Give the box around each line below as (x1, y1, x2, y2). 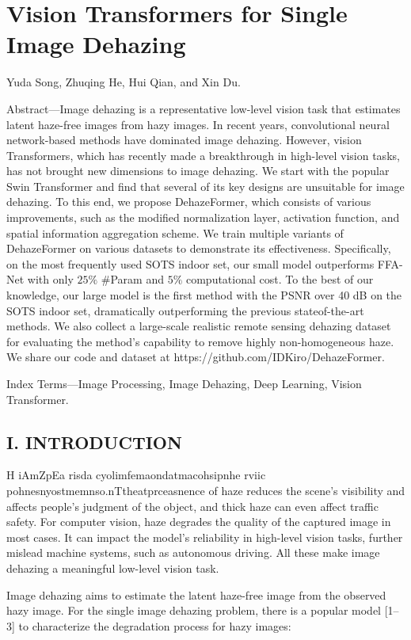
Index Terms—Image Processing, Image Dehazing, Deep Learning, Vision (6, 375, 362, 391)
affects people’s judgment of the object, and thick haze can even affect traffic (6, 497, 379, 514)
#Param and (101, 271, 164, 288)
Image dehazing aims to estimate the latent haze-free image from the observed (6, 586, 386, 603)
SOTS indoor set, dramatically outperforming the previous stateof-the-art (6, 302, 364, 318)
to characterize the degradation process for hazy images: (18, 617, 291, 634)
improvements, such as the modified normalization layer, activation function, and (6, 209, 400, 226)
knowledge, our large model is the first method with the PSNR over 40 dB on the (6, 287, 402, 303)
